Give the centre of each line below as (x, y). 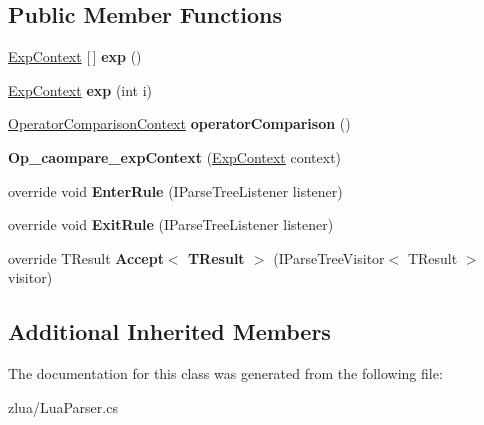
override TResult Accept (86, 257)
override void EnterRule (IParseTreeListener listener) (175, 190)
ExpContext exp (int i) (80, 89)
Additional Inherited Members (169, 331)
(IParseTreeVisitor (329, 257)
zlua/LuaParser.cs (63, 406)
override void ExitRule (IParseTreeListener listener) (171, 224)
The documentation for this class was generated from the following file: (225, 373)
